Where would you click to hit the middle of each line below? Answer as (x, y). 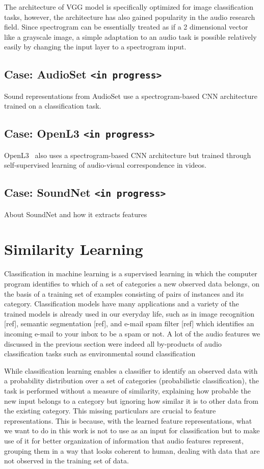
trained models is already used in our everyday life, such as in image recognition (129, 313)
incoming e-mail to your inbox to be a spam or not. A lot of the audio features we (132, 333)
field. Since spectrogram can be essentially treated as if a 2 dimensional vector (126, 27)
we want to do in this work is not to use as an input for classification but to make (132, 431)
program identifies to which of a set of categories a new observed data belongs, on (132, 283)
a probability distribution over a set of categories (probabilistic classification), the (132, 381)
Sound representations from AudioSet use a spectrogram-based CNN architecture (131, 96)
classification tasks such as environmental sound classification (100, 354)
